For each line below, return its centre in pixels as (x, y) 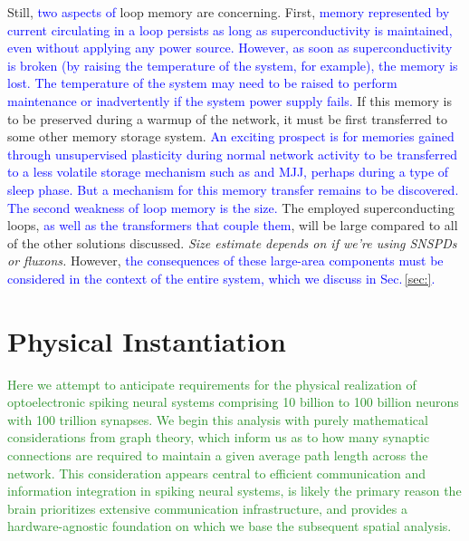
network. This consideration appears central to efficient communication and (216, 473)
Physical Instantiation (147, 340)
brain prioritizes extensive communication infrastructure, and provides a (208, 508)
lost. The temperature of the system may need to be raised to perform (202, 83)
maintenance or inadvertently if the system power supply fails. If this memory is (230, 100)
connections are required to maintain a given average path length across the (218, 455)
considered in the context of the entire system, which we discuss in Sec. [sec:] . (221, 278)
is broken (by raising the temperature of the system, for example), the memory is (233, 65)
